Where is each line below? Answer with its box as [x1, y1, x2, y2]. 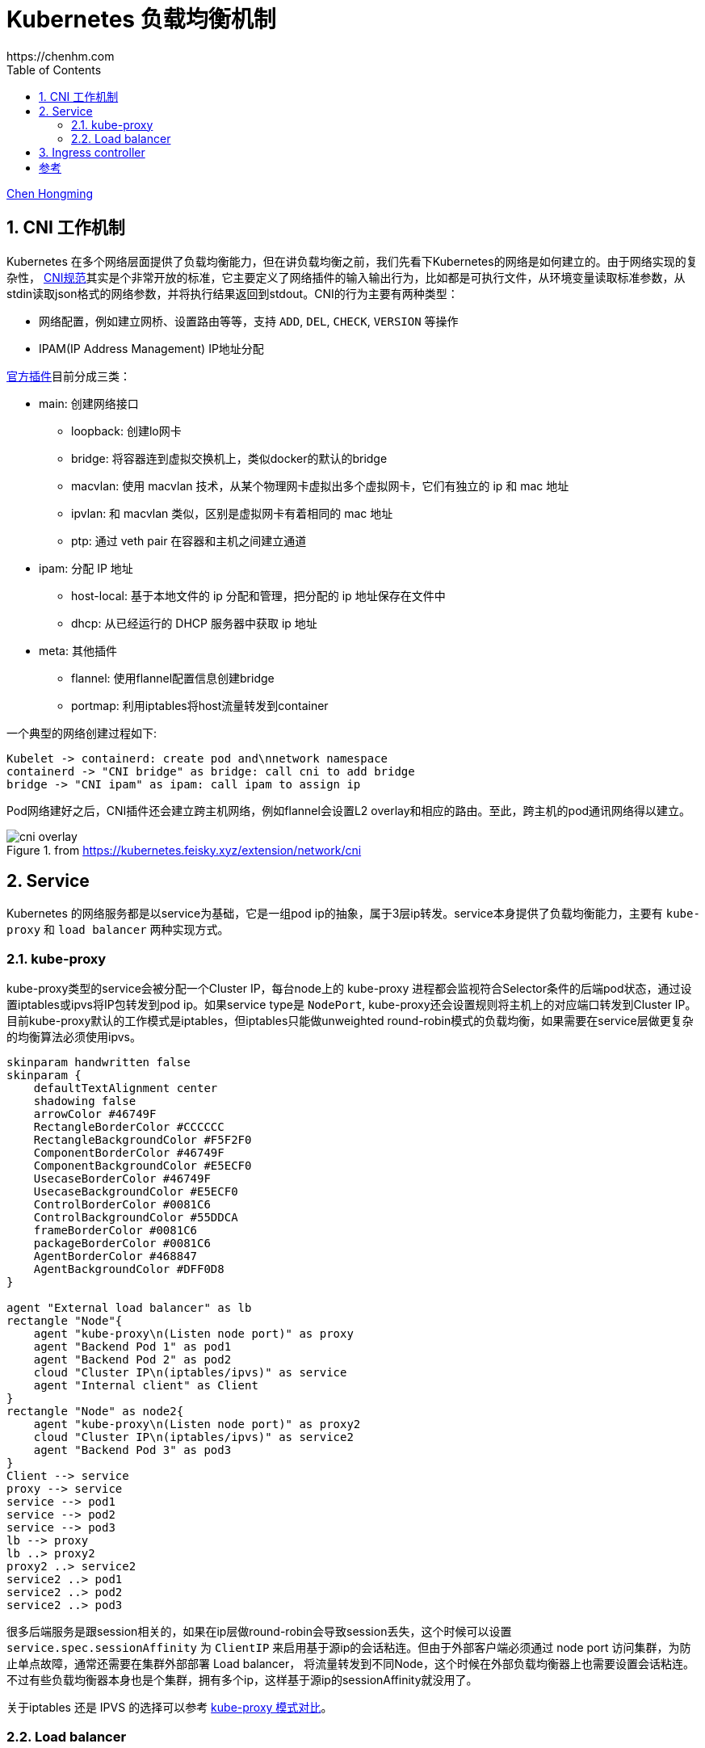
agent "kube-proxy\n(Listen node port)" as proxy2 [33, 1418, 361, 1431]
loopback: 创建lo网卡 [71, 423, 182, 438]
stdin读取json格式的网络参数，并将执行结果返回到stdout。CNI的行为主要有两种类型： [6, 286, 459, 300]
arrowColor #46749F [33, 1107, 157, 1121]
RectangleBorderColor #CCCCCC [33, 1120, 225, 1134]
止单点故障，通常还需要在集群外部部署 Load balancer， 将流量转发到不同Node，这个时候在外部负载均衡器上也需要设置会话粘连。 [6, 1657, 695, 1671]
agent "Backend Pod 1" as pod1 [33, 1340, 232, 1354]
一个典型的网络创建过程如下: [6, 725, 157, 740]
